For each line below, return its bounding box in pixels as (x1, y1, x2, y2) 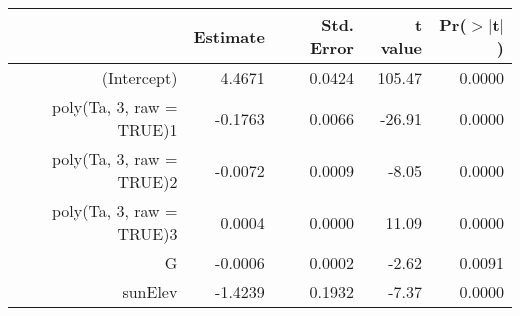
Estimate (193, 24, 265, 48)
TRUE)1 (117, 118, 178, 141)
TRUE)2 (117, 170, 178, 193)
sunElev (122, 280, 178, 303)
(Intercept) (101, 66, 178, 89)
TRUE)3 (117, 222, 178, 245)
